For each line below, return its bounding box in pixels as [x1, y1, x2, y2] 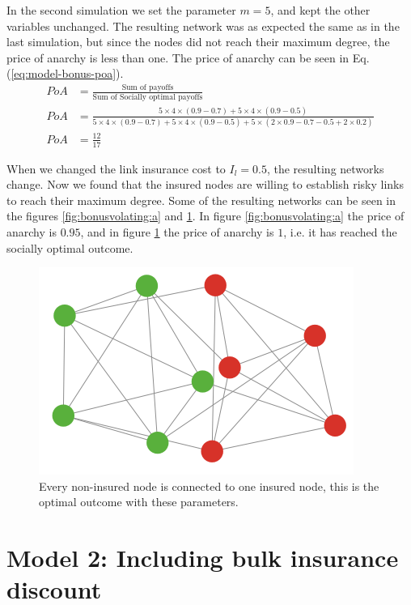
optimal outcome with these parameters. [39, 493, 239, 510]
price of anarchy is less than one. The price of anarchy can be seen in [6, 49, 350, 66]
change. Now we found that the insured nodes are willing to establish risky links [6, 176, 404, 193]
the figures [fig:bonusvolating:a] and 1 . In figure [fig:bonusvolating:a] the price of [6, 207, 405, 224]
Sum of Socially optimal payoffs [92, 92, 203, 101]
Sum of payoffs [121, 83, 174, 92]
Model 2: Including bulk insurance [6, 541, 399, 574]
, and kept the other [270, 2, 371, 18]
